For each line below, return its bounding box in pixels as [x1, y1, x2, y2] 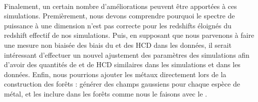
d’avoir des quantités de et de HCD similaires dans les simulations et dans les [4, 59, 241, 70]
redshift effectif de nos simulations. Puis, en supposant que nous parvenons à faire [4, 30, 255, 40]
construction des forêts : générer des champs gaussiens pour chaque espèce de [4, 79, 240, 89]
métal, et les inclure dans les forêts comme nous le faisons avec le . [4, 88, 207, 99]
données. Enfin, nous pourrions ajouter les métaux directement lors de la [4, 69, 227, 79]
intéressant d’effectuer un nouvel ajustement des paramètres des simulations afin [4, 49, 250, 60]
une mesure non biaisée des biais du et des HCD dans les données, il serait [4, 39, 232, 50]
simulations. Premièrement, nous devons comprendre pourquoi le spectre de [4, 10, 235, 21]
